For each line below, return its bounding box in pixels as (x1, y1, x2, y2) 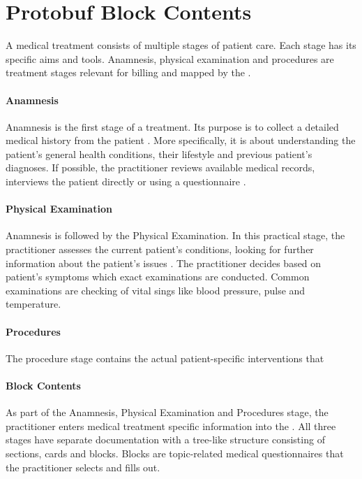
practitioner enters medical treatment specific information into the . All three (6, 418, 336, 433)
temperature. (6, 296, 61, 311)
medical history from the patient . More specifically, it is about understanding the (6, 133, 356, 148)
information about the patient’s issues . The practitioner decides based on (6, 255, 322, 270)
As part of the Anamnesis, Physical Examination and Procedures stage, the (6, 405, 329, 420)
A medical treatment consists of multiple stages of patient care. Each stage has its (6, 38, 356, 52)
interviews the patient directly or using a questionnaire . (6, 174, 246, 189)
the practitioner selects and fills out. (6, 459, 160, 474)
